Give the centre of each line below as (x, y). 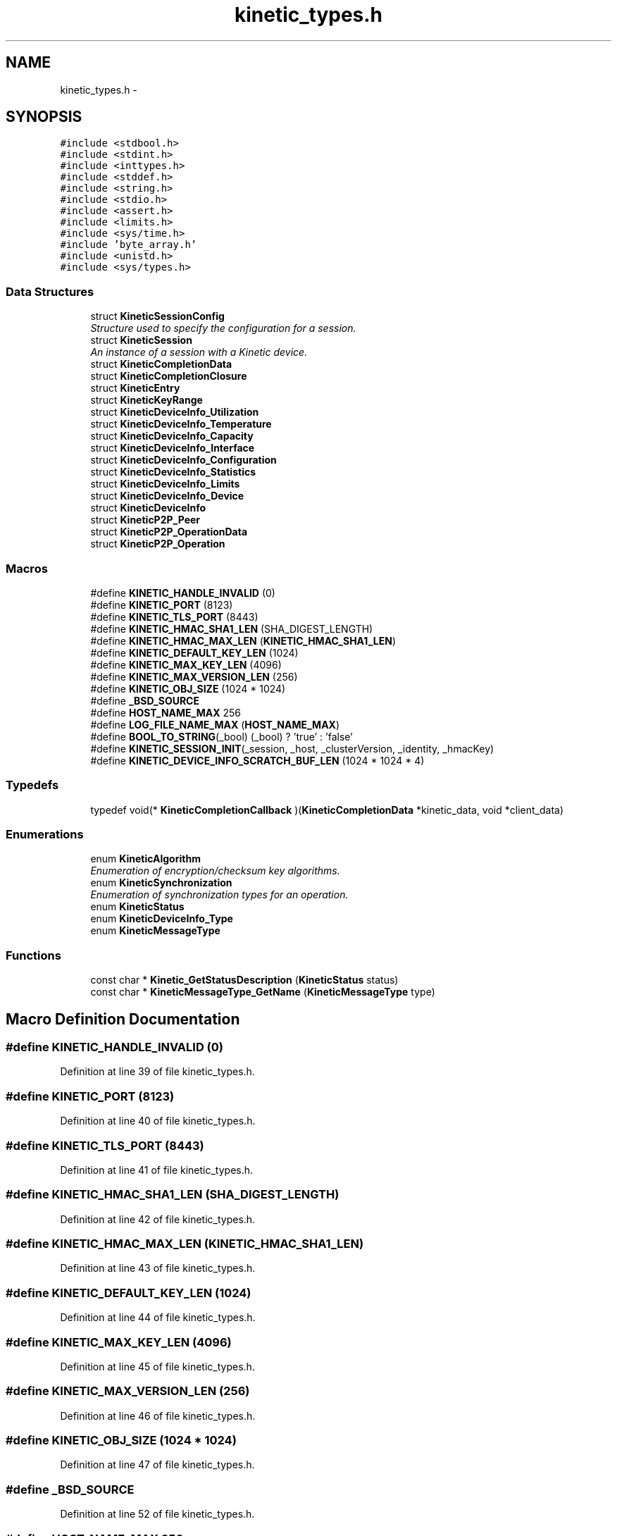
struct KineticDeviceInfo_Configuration (183, 460)
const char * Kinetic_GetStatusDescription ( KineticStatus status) (244, 980)
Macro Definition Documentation (123, 1019)
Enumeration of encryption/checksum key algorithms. (215, 871)
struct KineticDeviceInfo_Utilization (175, 412)
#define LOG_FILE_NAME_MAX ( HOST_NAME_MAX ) (215, 724)
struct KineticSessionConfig (157, 316)
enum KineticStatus (137, 907)
